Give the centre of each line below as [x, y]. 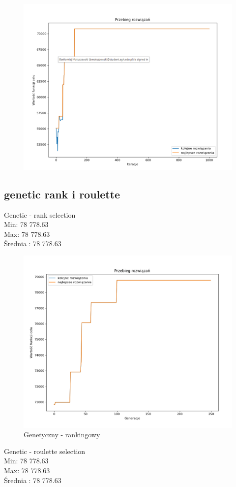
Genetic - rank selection [40, 214]
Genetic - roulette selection [45, 451]
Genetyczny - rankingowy [62, 435]
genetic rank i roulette [62, 194]
